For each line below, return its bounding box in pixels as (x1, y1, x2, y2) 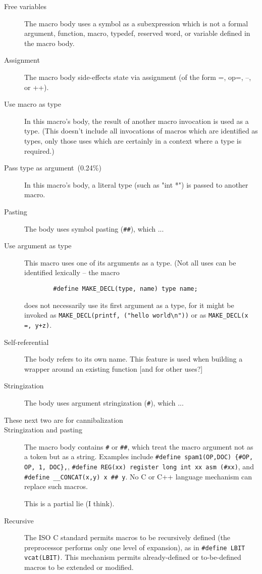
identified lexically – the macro (24, 267, 120, 278)
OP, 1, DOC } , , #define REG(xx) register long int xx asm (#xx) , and (24, 461, 254, 472)
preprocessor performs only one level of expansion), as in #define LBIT (24, 542, 245, 552)
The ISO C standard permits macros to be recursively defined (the (24, 532, 231, 543)
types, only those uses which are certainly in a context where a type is (24, 135, 242, 146)
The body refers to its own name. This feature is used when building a (24, 354, 243, 364)
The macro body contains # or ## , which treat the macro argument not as (24, 441, 253, 452)
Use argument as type (4, 240, 72, 251)
